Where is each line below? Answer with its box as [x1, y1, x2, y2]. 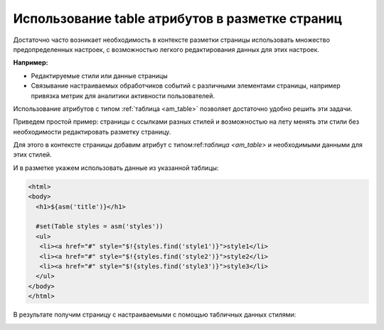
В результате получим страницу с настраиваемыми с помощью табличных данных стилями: [13, 310, 297, 319]
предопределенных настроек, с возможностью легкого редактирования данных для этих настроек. [13, 45, 320, 53]
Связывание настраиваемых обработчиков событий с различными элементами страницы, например [31, 82, 341, 90]
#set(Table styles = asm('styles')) [36, 223, 164, 230]
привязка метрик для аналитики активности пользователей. [31, 91, 215, 100]
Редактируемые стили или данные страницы [31, 71, 168, 80]
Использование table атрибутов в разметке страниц [13, 11, 343, 26]
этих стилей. [13, 150, 53, 159]
